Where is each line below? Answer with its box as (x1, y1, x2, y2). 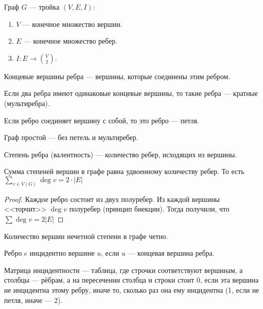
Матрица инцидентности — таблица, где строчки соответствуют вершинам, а (4, 264, 243, 275)
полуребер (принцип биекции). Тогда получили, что (69, 203, 230, 214)
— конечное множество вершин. (22, 18, 123, 29)
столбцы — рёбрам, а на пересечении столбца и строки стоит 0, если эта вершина (4, 274, 259, 285)
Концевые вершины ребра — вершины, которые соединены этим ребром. (4, 71, 231, 81)
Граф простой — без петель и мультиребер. (4, 132, 138, 143)
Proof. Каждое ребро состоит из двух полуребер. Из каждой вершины (4, 193, 220, 204)
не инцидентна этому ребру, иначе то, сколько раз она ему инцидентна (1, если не (4, 284, 259, 295)
